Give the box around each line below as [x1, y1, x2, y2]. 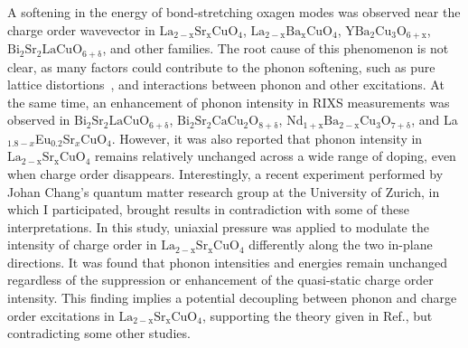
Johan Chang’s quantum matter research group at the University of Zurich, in [7, 182, 440, 201]
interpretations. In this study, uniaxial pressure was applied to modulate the [7, 217, 429, 236]
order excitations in [7, 306, 115, 324]
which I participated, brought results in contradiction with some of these [7, 200, 409, 219]
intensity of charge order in [7, 235, 157, 254]
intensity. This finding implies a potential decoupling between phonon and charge [7, 288, 457, 307]
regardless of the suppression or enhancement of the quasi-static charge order [7, 270, 434, 289]
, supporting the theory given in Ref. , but [201, 306, 433, 324]
